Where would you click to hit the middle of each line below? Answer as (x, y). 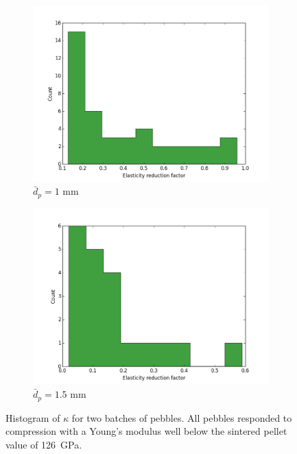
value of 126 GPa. (44, 444)
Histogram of (33, 417)
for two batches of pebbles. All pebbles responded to (182, 417)
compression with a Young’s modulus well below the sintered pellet (146, 431)
